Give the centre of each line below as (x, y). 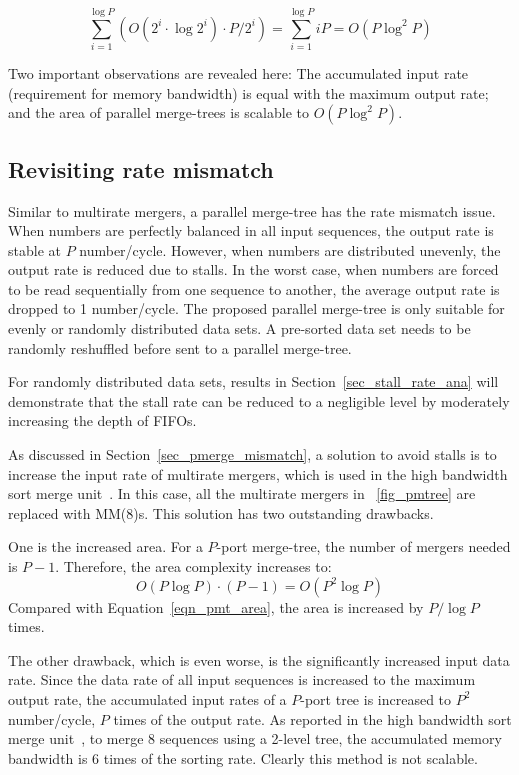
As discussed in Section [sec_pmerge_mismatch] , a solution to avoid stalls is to (252, 454)
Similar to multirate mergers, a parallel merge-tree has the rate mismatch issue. (252, 210)
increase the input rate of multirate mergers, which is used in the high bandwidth (258, 473)
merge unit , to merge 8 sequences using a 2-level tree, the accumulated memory (255, 738)
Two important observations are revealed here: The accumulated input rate (238, 73)
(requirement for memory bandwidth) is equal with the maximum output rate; (248, 92)
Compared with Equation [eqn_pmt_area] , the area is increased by (216, 606)
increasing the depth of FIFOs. (102, 420)
